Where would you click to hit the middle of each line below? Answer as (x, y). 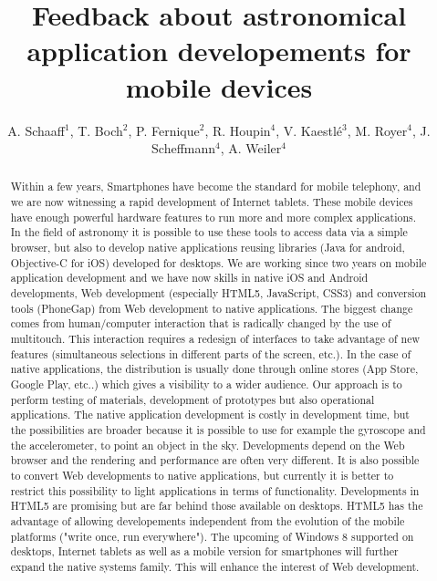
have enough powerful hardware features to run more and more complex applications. (213, 217)
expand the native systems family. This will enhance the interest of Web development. (215, 566)
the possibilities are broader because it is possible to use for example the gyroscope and (218, 429)
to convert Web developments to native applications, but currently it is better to (202, 475)
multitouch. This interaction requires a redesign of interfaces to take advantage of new (215, 339)
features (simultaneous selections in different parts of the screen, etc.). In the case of (211, 353)
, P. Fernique (164, 130)
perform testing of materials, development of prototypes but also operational (192, 399)
